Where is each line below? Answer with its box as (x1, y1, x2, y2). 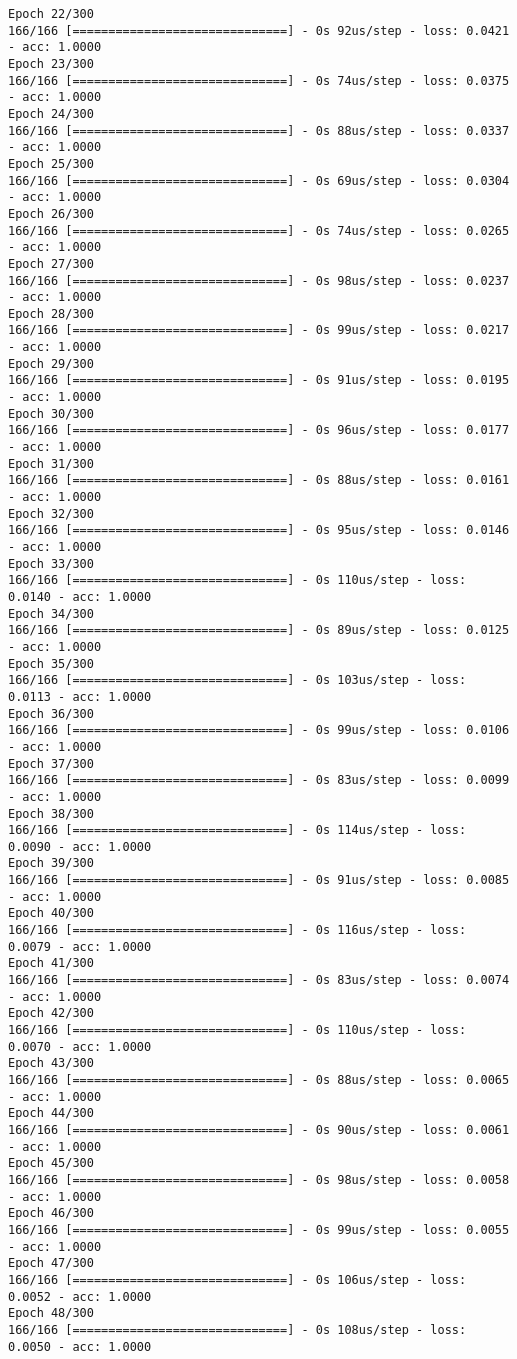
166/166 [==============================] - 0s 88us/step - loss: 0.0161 (8, 473, 510, 488)
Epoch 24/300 (8, 106, 94, 121)
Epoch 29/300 (8, 356, 94, 371)
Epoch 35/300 (8, 656, 94, 671)
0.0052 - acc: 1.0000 (8, 1289, 152, 1304)
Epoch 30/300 (8, 406, 94, 421)
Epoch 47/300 (8, 1256, 94, 1271)
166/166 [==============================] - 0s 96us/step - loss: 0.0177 (8, 423, 510, 438)
